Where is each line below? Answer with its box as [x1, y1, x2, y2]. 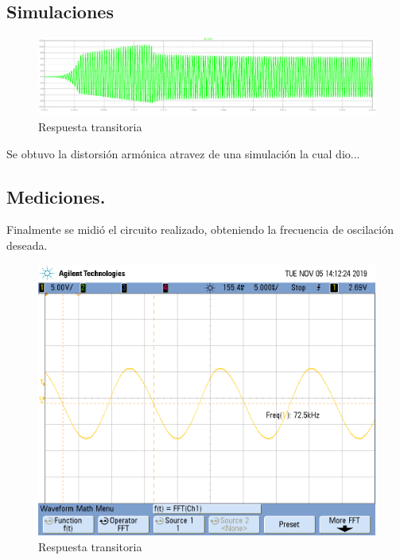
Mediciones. [6, 184, 106, 208]
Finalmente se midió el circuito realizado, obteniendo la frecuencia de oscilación [6, 221, 394, 238]
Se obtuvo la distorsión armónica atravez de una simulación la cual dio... [6, 145, 360, 161]
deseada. [6, 237, 48, 253]
